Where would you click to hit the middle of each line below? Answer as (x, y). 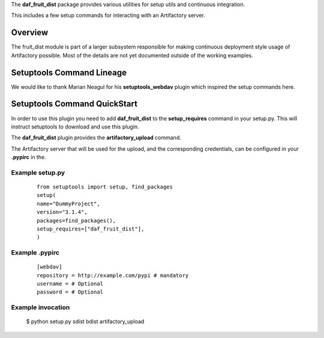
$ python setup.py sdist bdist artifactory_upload (85, 322)
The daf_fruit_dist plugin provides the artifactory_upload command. (96, 137)
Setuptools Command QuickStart (74, 104)
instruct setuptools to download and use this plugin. (75, 127)
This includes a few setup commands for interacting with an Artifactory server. (108, 16)
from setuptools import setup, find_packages (105, 187)
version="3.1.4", (62, 212)
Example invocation (40, 307)
